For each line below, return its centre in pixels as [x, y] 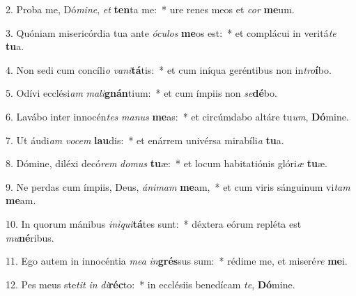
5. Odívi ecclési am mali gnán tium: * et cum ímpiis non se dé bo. [141, 93]
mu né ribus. [30, 237]
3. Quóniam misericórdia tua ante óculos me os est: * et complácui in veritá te [171, 32]
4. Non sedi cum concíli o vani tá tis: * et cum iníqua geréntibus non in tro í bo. [169, 69]
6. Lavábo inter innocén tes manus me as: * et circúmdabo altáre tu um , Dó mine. [177, 116]
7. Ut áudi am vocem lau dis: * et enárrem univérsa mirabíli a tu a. [145, 140]
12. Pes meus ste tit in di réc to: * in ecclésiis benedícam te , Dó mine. [150, 284]
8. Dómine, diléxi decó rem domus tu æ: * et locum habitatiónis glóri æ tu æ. [167, 163]
